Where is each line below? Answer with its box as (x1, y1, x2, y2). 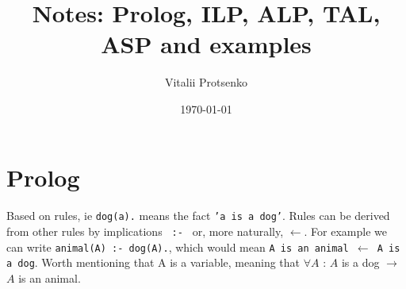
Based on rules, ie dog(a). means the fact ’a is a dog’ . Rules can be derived (6, 207, 390, 224)
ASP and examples (101, 28, 312, 60)
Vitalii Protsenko (164, 74, 248, 91)
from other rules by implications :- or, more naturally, (6, 222, 284, 239)
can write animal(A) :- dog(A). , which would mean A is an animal (6, 238, 349, 255)
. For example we (304, 222, 387, 239)
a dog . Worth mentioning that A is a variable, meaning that (6, 254, 301, 271)
